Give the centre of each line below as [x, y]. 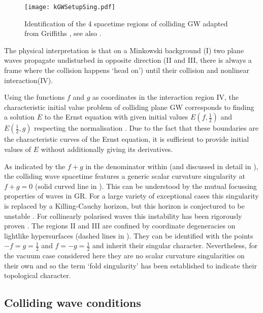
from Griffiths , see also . [63, 33]
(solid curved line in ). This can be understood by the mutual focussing [146, 186]
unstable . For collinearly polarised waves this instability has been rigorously [123, 216]
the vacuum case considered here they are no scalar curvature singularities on [124, 256]
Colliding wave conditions [73, 303]
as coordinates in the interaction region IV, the [166, 97]
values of [18, 149]
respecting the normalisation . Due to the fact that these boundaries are [146, 128]
